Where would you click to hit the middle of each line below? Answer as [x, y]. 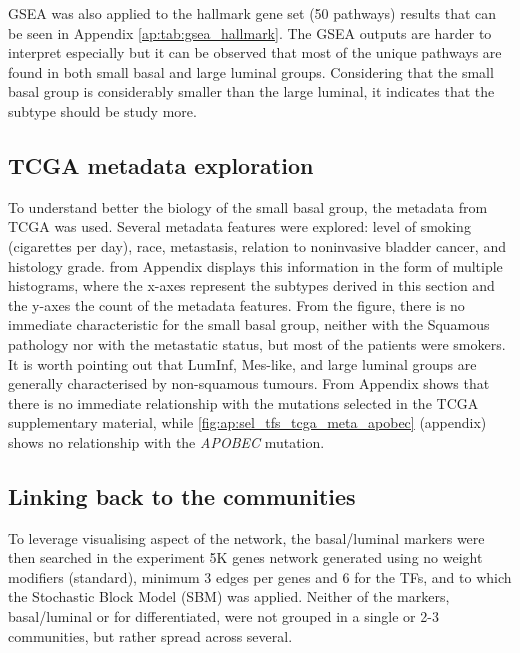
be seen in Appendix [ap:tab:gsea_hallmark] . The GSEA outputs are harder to [250, 32]
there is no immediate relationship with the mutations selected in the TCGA [243, 402]
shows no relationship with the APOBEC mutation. [166, 441]
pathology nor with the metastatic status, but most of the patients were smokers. [257, 343]
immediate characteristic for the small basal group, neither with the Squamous [249, 324]
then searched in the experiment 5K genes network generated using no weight [245, 557]
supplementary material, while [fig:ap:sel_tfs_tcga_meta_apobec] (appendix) [247, 422]
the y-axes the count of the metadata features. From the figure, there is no [236, 304]
